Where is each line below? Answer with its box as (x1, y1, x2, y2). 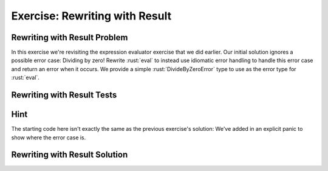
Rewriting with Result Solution (11, 150, 128, 160)
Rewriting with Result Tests (11, 90, 117, 100)
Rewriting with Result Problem (11, 32, 128, 43)
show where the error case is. (11, 134, 86, 141)
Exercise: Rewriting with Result (11, 9, 172, 23)
